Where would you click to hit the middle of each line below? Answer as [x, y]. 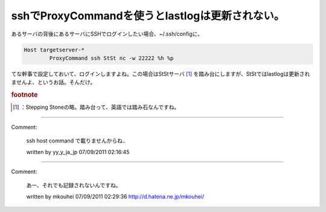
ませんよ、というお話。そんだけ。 [53, 82]
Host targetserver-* [54, 50]
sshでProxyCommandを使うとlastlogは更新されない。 [148, 16]
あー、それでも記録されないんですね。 [74, 185]
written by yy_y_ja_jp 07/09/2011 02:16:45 [78, 152]
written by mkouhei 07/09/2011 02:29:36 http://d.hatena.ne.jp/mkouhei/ [115, 196]
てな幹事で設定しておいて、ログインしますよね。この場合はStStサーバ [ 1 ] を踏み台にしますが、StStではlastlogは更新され [161, 74]
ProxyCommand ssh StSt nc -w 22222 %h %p [111, 58]
